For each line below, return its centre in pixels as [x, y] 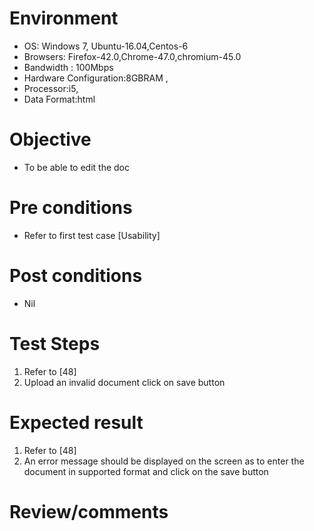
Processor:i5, [51, 88]
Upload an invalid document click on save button [124, 382]
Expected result [76, 422]
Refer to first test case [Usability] [92, 235]
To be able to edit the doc [77, 167]
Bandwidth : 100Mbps [68, 67]
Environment [64, 18]
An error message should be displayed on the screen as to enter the [164, 461]
